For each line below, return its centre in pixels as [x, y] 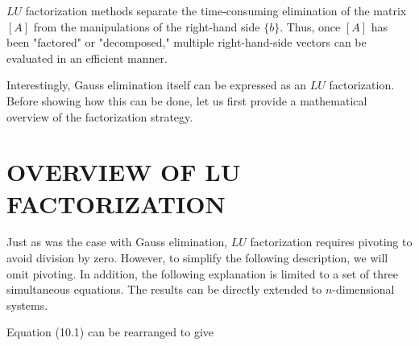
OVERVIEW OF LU [124, 172]
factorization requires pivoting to [331, 242]
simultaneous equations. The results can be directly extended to [164, 289]
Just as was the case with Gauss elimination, [117, 242]
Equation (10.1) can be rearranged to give [110, 332]
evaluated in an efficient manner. [87, 58]
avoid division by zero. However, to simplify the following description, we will [197, 258]
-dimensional [363, 289]
